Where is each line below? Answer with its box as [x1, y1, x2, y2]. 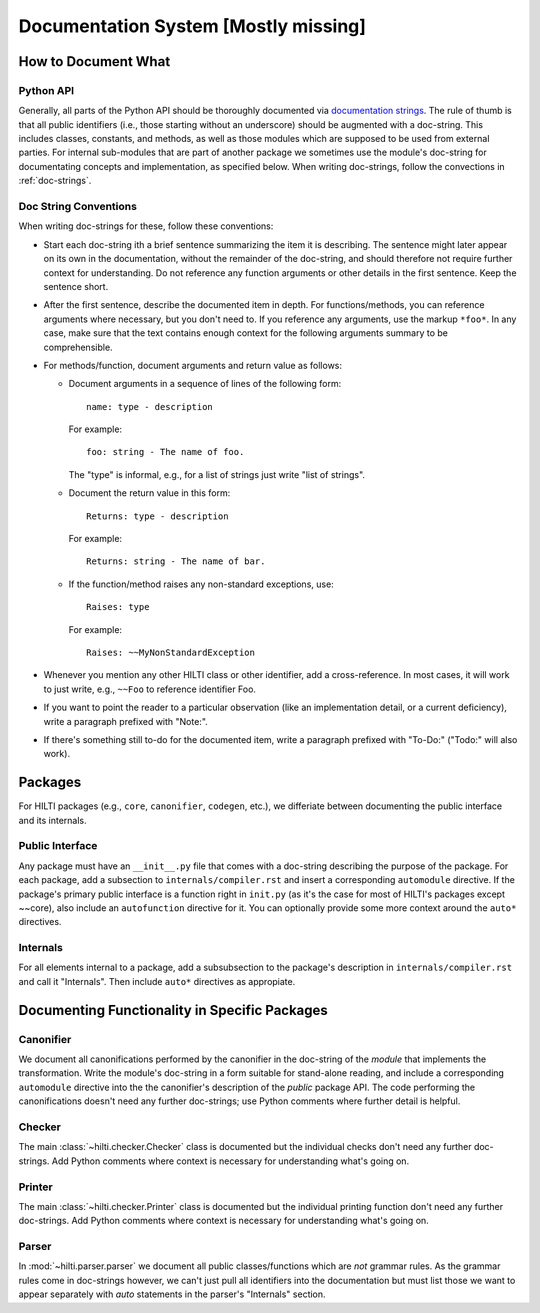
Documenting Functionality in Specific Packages [18, 1001, 329, 1019]
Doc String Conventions [18, 200, 137, 214]
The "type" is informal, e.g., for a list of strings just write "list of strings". [68, 468, 365, 480]
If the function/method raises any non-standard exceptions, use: [68, 578, 334, 590]
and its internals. [18, 814, 87, 826]
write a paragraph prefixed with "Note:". [43, 715, 209, 727]
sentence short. [43, 280, 109, 292]
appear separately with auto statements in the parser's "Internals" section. [18, 1288, 326, 1300]
